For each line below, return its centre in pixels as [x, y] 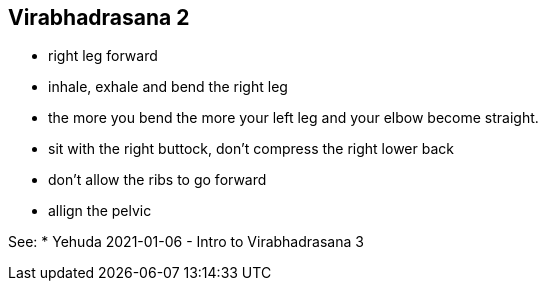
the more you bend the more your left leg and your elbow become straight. [293, 118]
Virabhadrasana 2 [99, 17]
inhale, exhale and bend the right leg [168, 87]
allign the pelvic [100, 211]
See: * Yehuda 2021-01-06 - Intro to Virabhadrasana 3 [186, 242]
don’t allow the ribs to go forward [157, 180]
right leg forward [103, 56]
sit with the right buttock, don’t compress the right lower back [251, 149]
